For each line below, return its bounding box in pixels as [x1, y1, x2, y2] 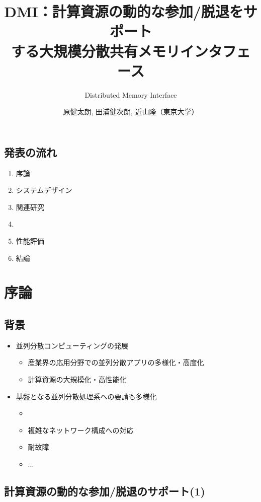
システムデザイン [16, 185, 72, 195]
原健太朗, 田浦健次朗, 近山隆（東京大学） [63, 106, 199, 117]
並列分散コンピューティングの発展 [16, 340, 128, 350]
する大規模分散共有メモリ [11, 40, 180, 61]
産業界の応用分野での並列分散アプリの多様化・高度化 [28, 357, 204, 368]
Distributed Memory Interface [84, 89, 177, 100]
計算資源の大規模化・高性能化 [28, 374, 127, 385]
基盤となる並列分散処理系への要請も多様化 [16, 391, 157, 401]
